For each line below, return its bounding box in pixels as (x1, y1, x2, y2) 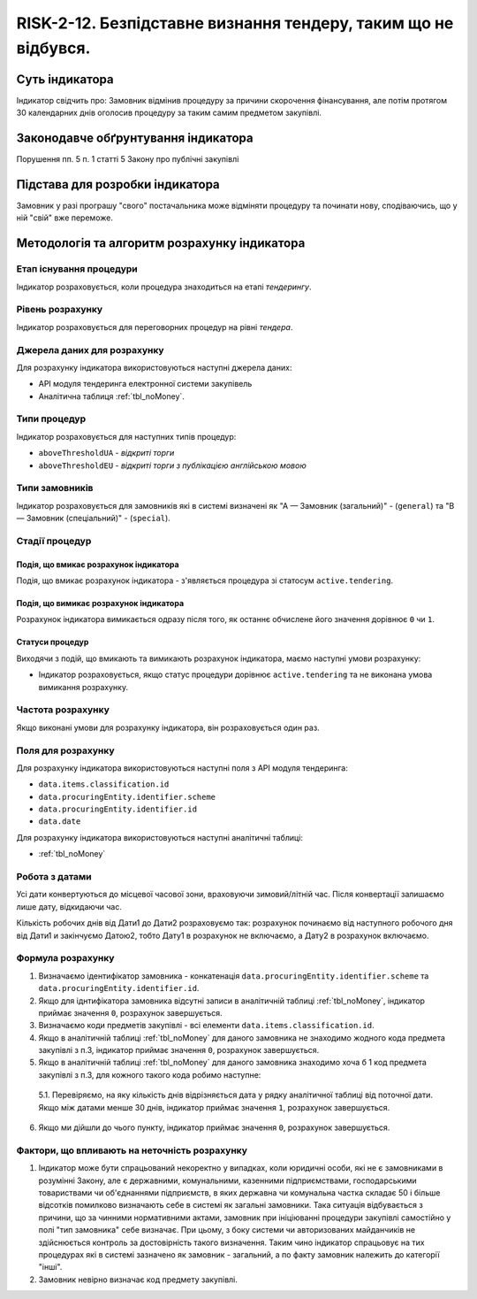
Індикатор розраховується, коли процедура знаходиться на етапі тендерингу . (16, 281, 313, 292)
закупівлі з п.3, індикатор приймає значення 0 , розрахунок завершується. (38, 1045, 320, 1056)
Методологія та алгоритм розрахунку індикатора (16, 235, 306, 251)
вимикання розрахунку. (38, 681, 128, 692)
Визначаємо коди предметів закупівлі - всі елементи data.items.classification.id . (38, 1020, 375, 1031)
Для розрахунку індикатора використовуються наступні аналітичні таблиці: (16, 832, 304, 842)
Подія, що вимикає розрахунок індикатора (16, 598, 185, 609)
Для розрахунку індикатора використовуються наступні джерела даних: (16, 362, 292, 373)
